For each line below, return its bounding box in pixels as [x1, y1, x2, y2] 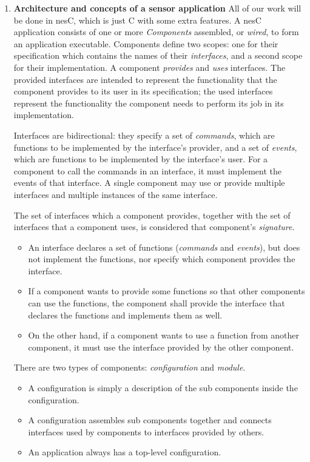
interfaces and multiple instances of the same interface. [13, 188, 218, 200]
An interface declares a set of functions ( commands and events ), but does [28, 240, 300, 253]
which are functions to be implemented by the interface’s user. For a [13, 153, 268, 165]
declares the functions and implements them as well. [28, 308, 223, 321]
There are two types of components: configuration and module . [13, 361, 246, 374]
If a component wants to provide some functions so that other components [28, 285, 305, 297]
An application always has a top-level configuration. [28, 446, 221, 458]
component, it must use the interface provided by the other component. [28, 340, 294, 353]
